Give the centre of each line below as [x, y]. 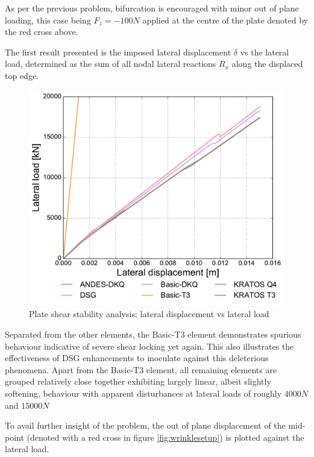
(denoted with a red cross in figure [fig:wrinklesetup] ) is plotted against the [165, 437]
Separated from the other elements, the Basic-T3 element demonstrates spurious [153, 334]
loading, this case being [48, 20]
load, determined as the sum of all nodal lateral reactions [111, 64]
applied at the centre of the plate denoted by [225, 20]
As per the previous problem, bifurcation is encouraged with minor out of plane [152, 8]
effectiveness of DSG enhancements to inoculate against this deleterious [137, 358]
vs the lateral [265, 52]
